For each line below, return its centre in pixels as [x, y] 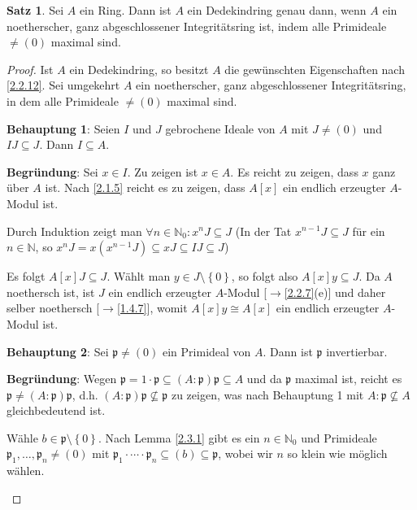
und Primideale [339, 437]
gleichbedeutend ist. [56, 410]
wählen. [26, 471]
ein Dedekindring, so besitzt [139, 69]
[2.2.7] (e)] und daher [335, 292]
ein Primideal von [207, 351]
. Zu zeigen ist [163, 171]
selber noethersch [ [53, 308]
